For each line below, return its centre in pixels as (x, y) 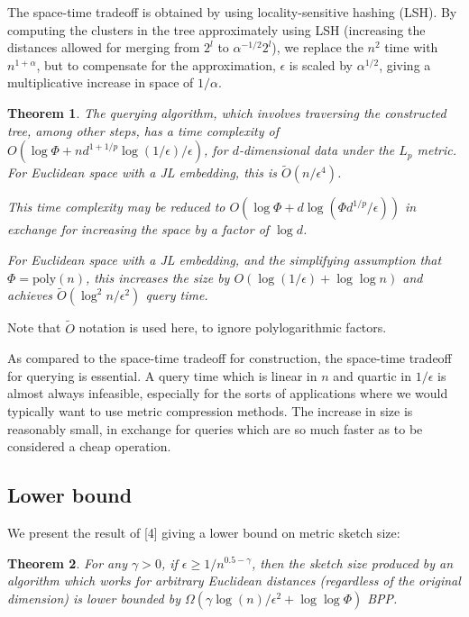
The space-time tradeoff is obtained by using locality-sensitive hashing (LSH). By (232, 12)
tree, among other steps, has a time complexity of (143, 130)
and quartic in (372, 375)
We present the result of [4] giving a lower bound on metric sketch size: (204, 532)
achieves (30, 295)
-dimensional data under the (317, 150)
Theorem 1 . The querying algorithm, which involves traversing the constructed (227, 112)
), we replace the (317, 47)
